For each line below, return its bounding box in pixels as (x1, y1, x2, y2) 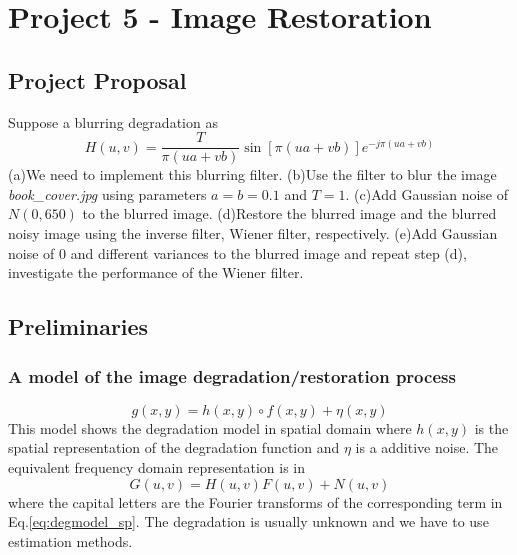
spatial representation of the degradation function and (8, 437, 340, 458)
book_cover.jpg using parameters (8, 183, 207, 204)
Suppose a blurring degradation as (8, 111, 218, 132)
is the (474, 417, 509, 438)
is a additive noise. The (355, 437, 499, 458)
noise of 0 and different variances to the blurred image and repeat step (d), (8, 242, 467, 263)
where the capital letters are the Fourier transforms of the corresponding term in (8, 491, 503, 512)
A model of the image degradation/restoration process (8, 363, 456, 388)
